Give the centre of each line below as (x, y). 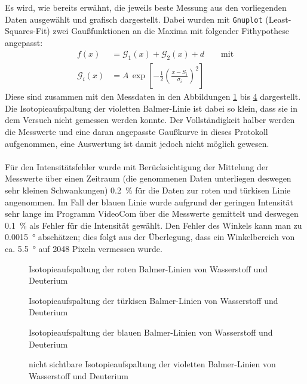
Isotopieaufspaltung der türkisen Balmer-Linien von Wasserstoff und (153, 300)
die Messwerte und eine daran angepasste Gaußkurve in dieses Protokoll (136, 132)
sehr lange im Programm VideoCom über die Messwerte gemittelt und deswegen (152, 213)
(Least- (278, 19)
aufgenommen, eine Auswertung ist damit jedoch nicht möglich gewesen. (137, 143)
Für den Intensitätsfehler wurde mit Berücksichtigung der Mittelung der (137, 166)
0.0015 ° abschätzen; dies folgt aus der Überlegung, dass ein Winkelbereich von (150, 237)
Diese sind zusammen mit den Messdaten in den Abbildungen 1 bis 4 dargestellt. (153, 96)
